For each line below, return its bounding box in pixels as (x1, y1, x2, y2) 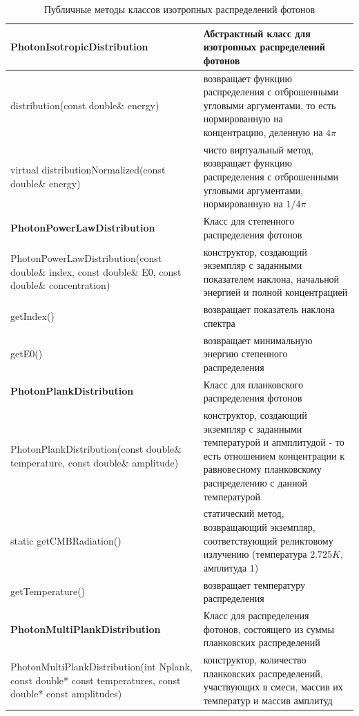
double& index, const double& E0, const (10, 264, 182, 279)
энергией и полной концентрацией (203, 285, 348, 299)
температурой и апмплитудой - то (203, 435, 345, 449)
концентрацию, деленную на (203, 125, 323, 139)
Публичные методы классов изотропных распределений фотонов (43, 2, 316, 16)
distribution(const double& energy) (10, 97, 159, 112)
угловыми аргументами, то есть (203, 97, 336, 112)
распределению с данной (203, 475, 308, 489)
